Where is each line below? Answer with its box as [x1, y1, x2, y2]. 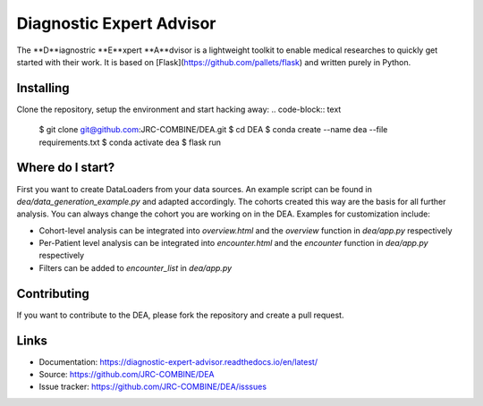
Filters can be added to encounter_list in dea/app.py [38, 262, 233, 273]
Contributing [16, 286, 89, 301]
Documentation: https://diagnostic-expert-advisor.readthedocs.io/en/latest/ [38, 356, 318, 367]
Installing [16, 80, 71, 96]
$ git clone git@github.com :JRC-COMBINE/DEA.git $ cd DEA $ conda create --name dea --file [38, 124, 388, 135]
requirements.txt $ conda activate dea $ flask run [38, 137, 222, 148]
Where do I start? [16, 160, 115, 175]
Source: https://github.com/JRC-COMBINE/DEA [38, 369, 215, 380]
